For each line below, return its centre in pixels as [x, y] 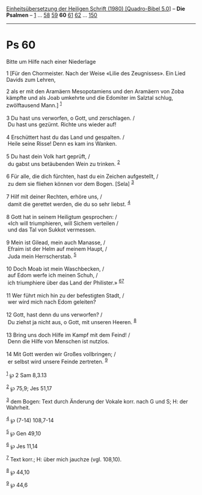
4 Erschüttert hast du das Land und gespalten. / [66, 137]
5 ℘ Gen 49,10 [24, 432]
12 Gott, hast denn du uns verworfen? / [54, 315]
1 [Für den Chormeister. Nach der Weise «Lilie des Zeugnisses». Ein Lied [96, 73]
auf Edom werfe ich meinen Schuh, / [53, 275]
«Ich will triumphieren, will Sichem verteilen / [63, 223]
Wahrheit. [18, 408]
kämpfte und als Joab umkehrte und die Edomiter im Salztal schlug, [90, 97]
